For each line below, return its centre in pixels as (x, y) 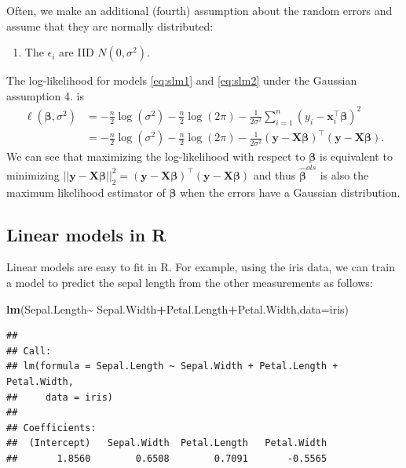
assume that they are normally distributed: (110, 25)
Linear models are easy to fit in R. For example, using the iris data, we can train (201, 267)
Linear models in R (86, 234)
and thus (274, 174)
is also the (344, 174)
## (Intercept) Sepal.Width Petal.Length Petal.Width (167, 443)
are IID (77, 52)
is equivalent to (356, 156)
